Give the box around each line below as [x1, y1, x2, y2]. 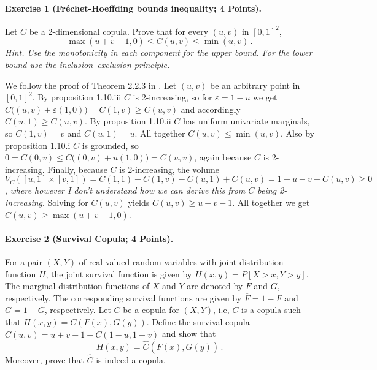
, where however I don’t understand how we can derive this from [5, 184, 246, 197]
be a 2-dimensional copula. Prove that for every [29, 25, 209, 37]
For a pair [5, 255, 42, 268]
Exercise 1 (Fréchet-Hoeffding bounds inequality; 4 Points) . [5, 1, 262, 14]
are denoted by [187, 279, 243, 292]
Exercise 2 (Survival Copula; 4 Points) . [5, 232, 174, 244]
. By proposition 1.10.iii [32, 91, 122, 104]
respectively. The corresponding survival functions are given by [5, 291, 242, 304]
